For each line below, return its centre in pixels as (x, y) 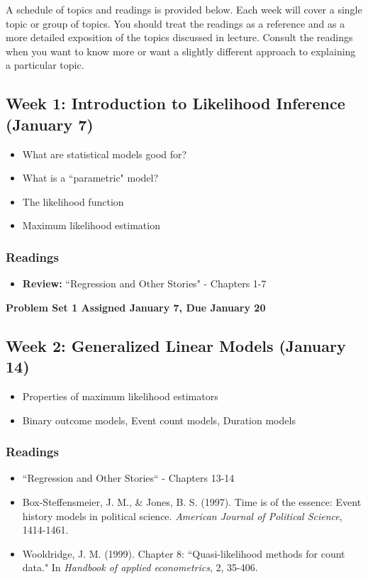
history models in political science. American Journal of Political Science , (182, 515)
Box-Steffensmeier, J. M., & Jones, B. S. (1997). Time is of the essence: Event (192, 501)
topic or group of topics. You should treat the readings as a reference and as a (175, 23)
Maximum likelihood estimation (91, 225)
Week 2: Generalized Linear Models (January (176, 345)
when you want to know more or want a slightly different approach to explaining (181, 51)
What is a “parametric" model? (90, 178)
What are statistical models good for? (105, 154)
